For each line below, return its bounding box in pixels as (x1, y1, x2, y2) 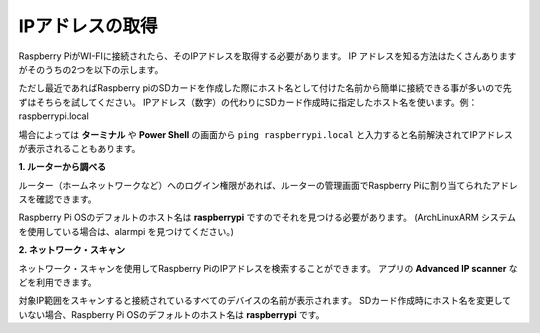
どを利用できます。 (18, 276, 97, 289)
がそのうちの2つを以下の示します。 (18, 63, 164, 75)
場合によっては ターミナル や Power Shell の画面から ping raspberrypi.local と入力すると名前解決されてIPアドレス (18, 128, 514, 140)
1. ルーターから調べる (18, 161, 107, 173)
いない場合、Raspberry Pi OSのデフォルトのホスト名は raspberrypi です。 (18, 308, 325, 320)
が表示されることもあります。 (18, 142, 141, 154)
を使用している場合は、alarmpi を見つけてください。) (18, 225, 235, 237)
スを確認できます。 (18, 193, 97, 205)
